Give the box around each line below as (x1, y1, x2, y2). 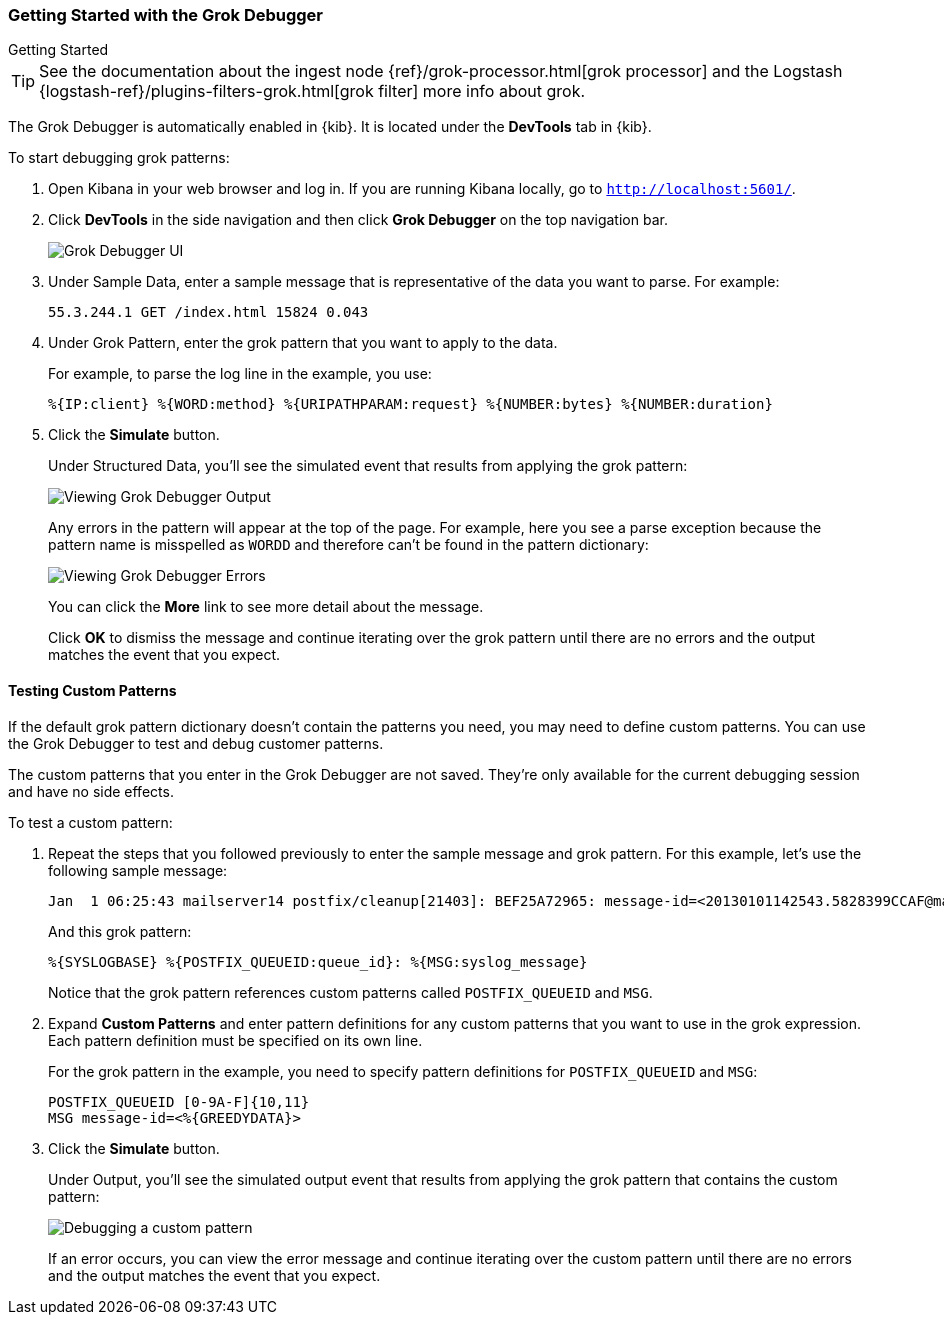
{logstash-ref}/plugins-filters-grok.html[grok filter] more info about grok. (39, 81, 586, 102)
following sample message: (48, 861, 228, 879)
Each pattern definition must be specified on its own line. (48, 1031, 423, 1049)
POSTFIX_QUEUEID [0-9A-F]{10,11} (48, 1093, 310, 1110)
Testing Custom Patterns (8, 681, 177, 699)
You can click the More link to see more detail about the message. (48, 598, 484, 616)
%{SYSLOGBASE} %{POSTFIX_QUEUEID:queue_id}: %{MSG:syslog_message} (48, 953, 588, 970)
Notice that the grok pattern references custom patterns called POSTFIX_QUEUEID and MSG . (48, 983, 653, 1001)
